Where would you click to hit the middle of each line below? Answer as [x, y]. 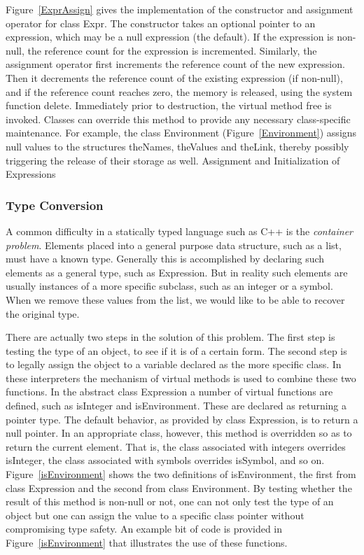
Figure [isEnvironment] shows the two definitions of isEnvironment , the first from [181, 474]
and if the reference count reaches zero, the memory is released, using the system [179, 91]
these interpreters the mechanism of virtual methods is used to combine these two [181, 378]
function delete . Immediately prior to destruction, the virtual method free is [169, 105]
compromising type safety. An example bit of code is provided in [144, 529]
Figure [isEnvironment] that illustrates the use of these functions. [147, 542]
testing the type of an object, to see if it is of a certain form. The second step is [176, 350]
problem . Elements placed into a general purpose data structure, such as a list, [174, 245]
